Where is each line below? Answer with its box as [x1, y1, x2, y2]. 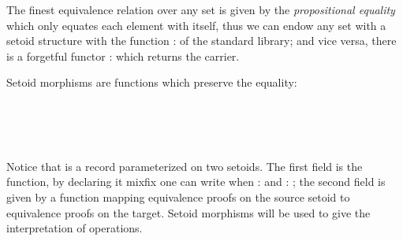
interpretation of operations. [6, 220, 143, 236]
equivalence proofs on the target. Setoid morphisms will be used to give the [6, 204, 371, 221]
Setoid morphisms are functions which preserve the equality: [6, 74, 297, 91]
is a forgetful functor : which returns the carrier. [6, 47, 240, 64]
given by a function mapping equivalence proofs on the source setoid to [6, 188, 350, 205]
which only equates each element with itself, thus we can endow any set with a [6, 17, 386, 33]
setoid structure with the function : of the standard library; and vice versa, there [6, 32, 397, 49]
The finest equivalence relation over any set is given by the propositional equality [6, 2, 395, 17]
